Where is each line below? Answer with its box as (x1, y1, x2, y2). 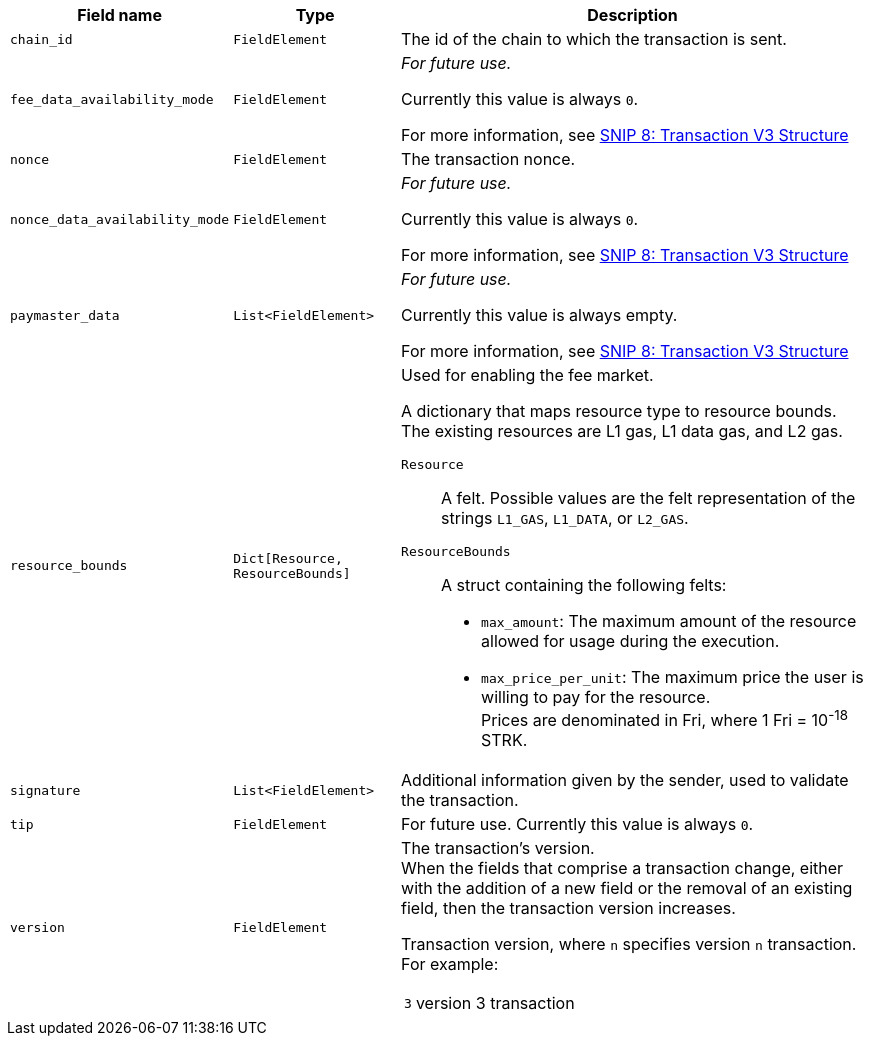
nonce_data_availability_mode (10, 211, 230, 227)
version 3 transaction (415, 993, 575, 1014)
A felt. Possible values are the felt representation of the (441, 488, 856, 508)
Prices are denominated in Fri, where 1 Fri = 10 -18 (481, 707, 848, 731)
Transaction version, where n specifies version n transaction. (401, 934, 857, 955)
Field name (77, 5, 162, 25)
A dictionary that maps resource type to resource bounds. (401, 401, 837, 421)
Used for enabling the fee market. (401, 365, 654, 385)
